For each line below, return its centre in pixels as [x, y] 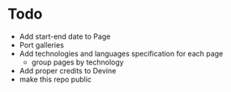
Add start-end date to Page [65, 36]
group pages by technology [77, 62]
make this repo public [56, 79]
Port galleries [41, 44]
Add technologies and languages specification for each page [121, 53]
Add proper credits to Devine [68, 70]
